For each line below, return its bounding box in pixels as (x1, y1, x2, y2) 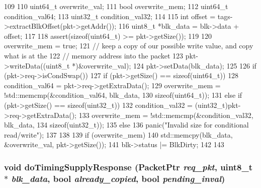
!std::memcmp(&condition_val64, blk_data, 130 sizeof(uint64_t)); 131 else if (4, 90, 242, 100)
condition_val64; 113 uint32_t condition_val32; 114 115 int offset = (4, 11, 216, 21)
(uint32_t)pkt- (195, 99, 241, 110)
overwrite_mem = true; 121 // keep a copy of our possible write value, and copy (4, 40, 253, 51)
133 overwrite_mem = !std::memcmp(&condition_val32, (78, 109, 253, 120)
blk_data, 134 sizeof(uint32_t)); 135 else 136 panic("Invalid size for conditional (4, 119, 249, 130)
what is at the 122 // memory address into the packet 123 (4, 50, 184, 60)
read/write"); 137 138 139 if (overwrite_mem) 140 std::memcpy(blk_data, (4, 129, 233, 140)
